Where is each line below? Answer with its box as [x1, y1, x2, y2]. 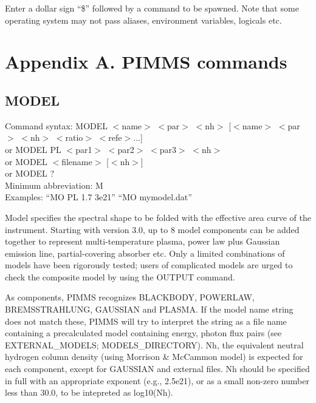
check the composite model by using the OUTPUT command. [5, 270, 235, 283]
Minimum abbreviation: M [5, 178, 103, 191]
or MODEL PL [5, 143, 61, 155]
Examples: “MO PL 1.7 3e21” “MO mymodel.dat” [5, 191, 192, 203]
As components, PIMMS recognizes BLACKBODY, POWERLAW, [5, 291, 255, 303]
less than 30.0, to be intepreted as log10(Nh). [5, 386, 173, 399]
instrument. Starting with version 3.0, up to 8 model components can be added [5, 223, 300, 235]
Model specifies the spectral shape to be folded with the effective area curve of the [5, 211, 311, 223]
